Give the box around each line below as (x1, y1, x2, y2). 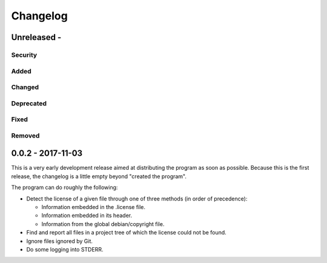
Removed (11, 131, 40, 139)
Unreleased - (11, 32, 62, 42)
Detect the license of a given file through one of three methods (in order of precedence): (26, 195, 248, 202)
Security (11, 50, 38, 59)
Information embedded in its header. (41, 212, 133, 219)
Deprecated (11, 99, 47, 107)
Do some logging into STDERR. (26, 245, 104, 253)
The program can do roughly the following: (11, 184, 118, 191)
